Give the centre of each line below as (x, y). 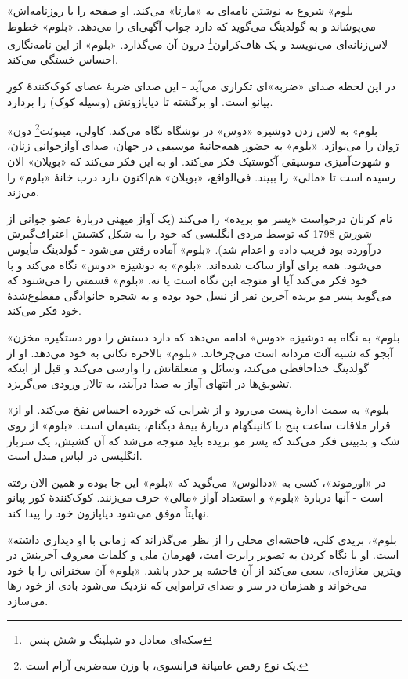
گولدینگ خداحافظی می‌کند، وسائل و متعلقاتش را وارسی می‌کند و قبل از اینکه (188, 368)
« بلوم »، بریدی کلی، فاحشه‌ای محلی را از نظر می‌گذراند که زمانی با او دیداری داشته (202, 539)
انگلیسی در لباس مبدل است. (75, 456)
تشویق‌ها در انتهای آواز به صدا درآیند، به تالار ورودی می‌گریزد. (150, 383)
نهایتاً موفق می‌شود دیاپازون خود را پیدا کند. (108, 512)
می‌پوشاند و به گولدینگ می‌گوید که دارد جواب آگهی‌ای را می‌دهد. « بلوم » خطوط (191, 26)
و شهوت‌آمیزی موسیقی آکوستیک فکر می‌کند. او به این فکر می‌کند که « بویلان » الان (199, 161)
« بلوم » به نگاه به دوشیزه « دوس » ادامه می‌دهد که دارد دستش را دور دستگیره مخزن (204, 337)
